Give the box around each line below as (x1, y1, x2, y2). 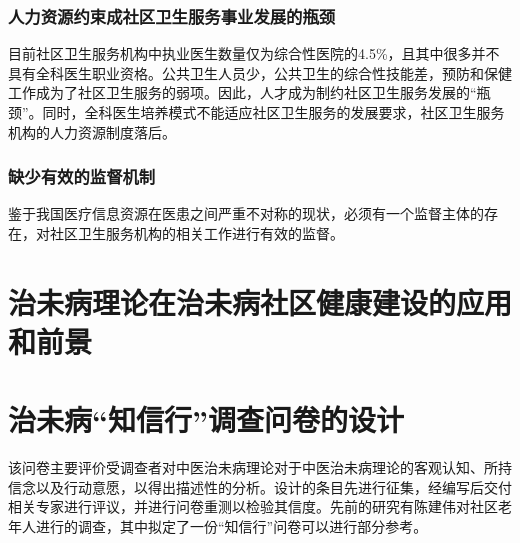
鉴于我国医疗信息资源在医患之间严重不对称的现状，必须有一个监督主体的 (8, 203, 484, 224)
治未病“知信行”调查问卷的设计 (8, 399, 404, 440)
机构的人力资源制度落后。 (8, 121, 176, 142)
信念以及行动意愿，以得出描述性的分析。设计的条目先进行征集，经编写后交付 (8, 476, 512, 497)
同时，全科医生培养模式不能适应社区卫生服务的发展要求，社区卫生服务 (42, 102, 505, 122)
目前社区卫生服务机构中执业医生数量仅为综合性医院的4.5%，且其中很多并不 (8, 43, 500, 64)
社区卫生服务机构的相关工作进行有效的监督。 (49, 223, 344, 243)
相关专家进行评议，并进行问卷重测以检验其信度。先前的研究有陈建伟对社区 (8, 496, 498, 517)
